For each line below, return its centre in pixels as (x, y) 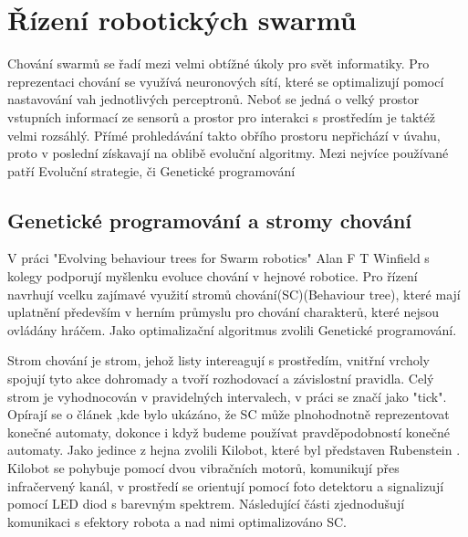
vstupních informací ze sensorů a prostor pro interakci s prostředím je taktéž (221, 116)
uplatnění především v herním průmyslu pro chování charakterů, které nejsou (224, 312)
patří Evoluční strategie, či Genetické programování (151, 170)
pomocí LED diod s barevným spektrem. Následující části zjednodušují (206, 504)
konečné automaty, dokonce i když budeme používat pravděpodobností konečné (229, 432)
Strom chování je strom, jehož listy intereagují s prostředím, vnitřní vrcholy (218, 360)
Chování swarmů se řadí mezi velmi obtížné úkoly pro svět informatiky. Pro (218, 63)
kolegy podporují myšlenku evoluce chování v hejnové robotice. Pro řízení (213, 276)
